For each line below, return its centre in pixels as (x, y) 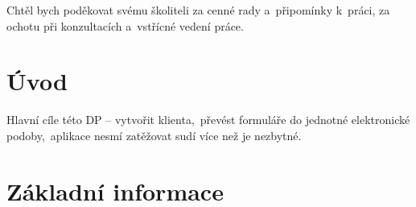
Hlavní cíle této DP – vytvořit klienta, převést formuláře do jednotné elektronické (208, 120)
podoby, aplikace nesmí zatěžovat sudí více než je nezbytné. (154, 135)
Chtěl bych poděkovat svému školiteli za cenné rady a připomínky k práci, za (198, 10)
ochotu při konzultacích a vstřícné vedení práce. (125, 25)
